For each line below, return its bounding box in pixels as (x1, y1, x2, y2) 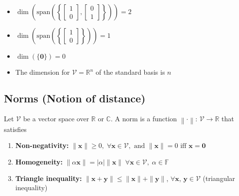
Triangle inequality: (15, 173, 82, 183)
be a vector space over (23, 113, 89, 123)
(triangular (203, 173, 235, 183)
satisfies (4, 124, 27, 134)
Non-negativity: (15, 140, 69, 150)
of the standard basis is (96, 67, 165, 77)
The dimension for (15, 67, 70, 77)
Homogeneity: (15, 156, 63, 166)
